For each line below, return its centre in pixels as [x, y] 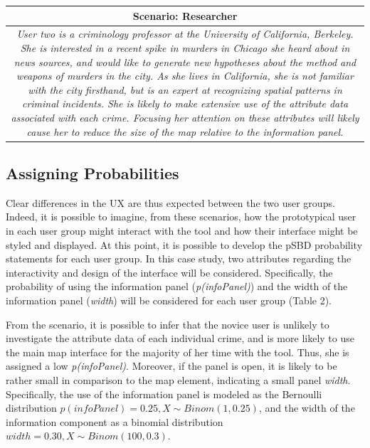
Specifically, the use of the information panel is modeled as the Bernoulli [164, 394]
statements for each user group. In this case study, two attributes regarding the [179, 258]
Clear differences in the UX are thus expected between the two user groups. [170, 202]
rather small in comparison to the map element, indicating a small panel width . [178, 379]
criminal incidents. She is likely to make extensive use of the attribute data [185, 103]
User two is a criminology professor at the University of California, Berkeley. [185, 34]
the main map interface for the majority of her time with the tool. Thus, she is [178, 352]
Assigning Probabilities [92, 172]
